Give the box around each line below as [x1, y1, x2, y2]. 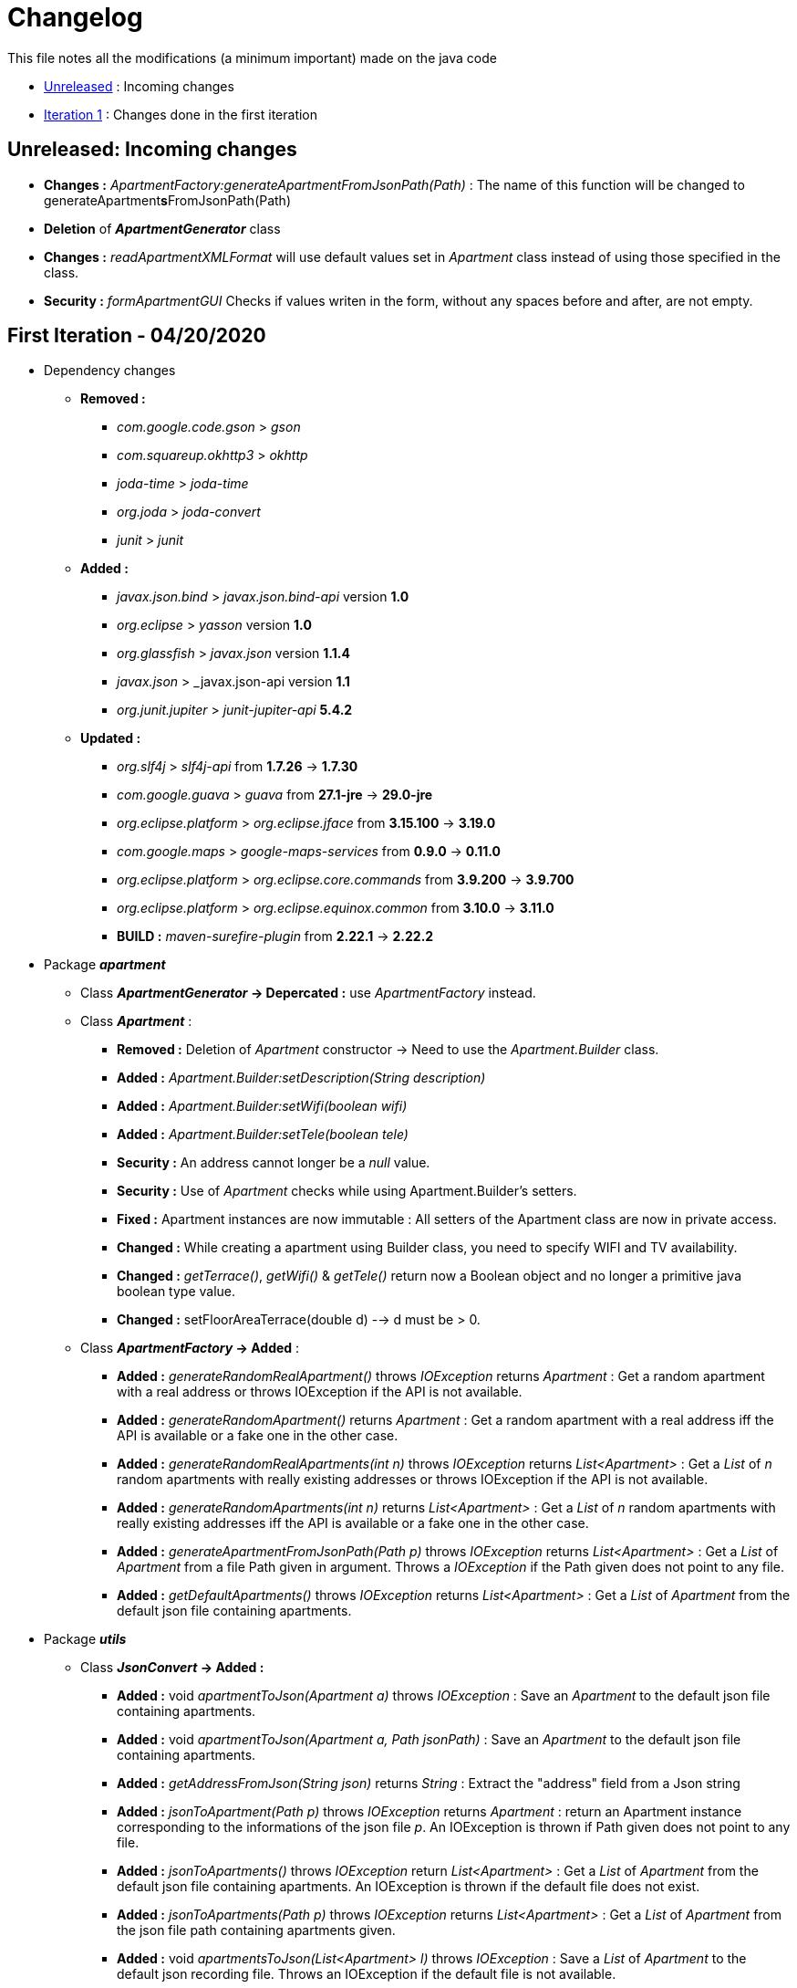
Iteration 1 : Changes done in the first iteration [44, 106, 318, 122]
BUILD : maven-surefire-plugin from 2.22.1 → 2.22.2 [117, 928, 434, 945]
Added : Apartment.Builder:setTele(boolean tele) [117, 1126, 409, 1143]
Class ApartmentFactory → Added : [80, 1340, 300, 1356]
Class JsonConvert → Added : [80, 1659, 264, 1676]
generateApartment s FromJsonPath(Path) [44, 192, 292, 208]
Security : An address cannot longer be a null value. [117, 1155, 430, 1171]
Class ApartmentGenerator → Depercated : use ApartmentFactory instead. [80, 985, 536, 1001]
